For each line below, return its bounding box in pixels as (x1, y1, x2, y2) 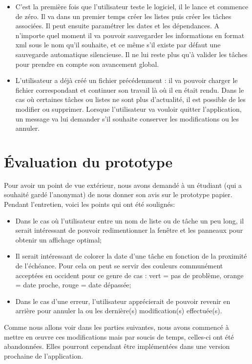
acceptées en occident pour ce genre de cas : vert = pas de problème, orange (15, 270, 244, 280)
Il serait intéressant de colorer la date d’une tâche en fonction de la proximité (15, 251, 247, 261)
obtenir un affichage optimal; (15, 234, 102, 244)
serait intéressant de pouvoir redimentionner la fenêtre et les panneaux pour (15, 225, 243, 235)
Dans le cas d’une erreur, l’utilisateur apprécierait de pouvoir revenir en (15, 296, 231, 306)
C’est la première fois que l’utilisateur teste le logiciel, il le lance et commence (15, 1, 249, 11)
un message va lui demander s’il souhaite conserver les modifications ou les (15, 113, 239, 123)
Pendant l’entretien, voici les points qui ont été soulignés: (4, 199, 175, 209)
